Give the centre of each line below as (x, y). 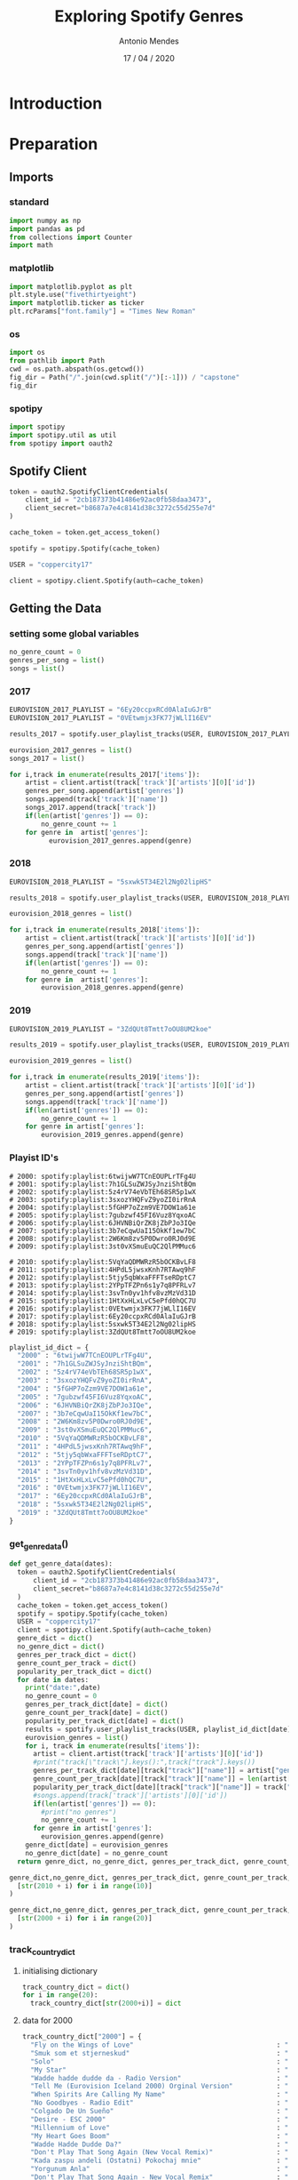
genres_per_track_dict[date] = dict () (97, 1704)
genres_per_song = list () (57, 661)
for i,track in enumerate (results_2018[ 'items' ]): (105, 930)
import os (27, 353)
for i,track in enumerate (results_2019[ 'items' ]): (105, 1078)
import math (31, 245)
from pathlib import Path (57, 361)
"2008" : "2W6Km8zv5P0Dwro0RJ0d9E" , (85, 1422)
